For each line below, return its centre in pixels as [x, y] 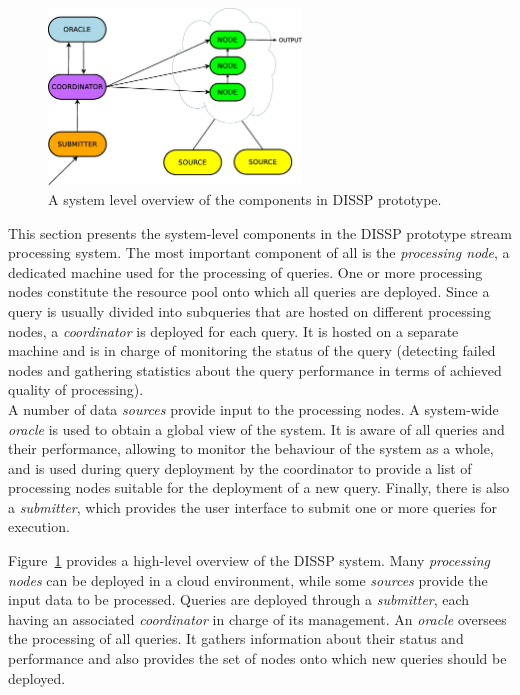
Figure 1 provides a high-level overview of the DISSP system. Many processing [249, 560]
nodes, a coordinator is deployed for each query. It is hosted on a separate [233, 330]
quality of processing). [76, 389]
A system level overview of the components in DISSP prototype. [245, 198]
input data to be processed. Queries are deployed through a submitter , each [239, 599]
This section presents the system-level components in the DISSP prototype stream [260, 232]
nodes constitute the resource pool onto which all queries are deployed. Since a [249, 291]
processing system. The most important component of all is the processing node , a [259, 252]
